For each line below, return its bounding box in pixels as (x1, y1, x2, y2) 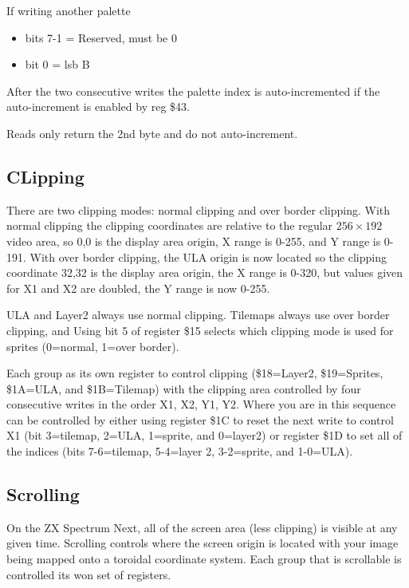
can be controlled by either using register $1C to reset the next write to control (6, 411, 394, 428)
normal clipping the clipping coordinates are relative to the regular (6, 217, 333, 234)
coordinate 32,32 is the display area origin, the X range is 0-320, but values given (6, 264, 403, 281)
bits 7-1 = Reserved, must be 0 (25, 29, 178, 45)
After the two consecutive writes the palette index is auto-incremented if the (6, 82, 380, 99)
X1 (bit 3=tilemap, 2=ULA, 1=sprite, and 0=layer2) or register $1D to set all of (6, 427, 403, 444)
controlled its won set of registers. (6, 566, 171, 582)
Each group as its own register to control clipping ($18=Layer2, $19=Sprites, (6, 365, 383, 381)
